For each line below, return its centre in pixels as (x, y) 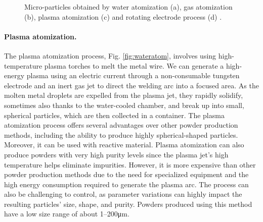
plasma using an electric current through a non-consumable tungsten (133, 75)
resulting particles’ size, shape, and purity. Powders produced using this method (128, 204)
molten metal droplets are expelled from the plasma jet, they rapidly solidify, (124, 95)
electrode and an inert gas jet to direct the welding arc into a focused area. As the (131, 85)
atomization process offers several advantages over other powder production (121, 125)
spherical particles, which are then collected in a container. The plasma (114, 115)
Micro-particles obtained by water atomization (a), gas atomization (128, 7)
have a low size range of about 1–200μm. (67, 214)
